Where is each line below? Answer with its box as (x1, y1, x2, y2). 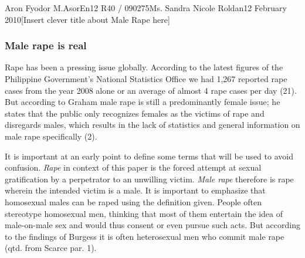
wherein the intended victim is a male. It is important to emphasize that (5, 184, 266, 196)
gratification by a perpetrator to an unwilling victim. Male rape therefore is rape (5, 172, 294, 185)
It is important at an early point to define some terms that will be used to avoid (5, 150, 293, 162)
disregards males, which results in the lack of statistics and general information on (5, 118, 300, 131)
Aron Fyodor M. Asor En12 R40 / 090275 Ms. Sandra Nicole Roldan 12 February (5, 2, 287, 13)
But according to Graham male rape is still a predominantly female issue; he (5, 96, 280, 108)
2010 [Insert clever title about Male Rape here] (5, 13, 170, 25)
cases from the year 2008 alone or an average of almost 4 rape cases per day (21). (5, 84, 297, 96)
